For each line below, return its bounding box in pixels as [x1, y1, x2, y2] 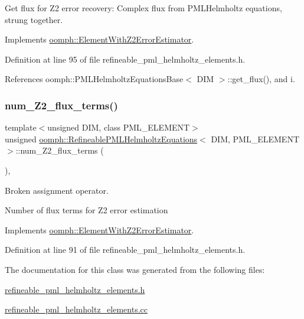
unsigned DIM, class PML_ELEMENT [47, 121, 190, 134]
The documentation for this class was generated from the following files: [5, 263, 265, 275]
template [5, 121, 37, 134]
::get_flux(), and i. [227, 73, 295, 85]
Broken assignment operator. [5, 184, 109, 196]
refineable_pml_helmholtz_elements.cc [5, 303, 148, 315]
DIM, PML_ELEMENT [211, 132, 299, 145]
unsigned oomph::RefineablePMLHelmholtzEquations [5, 132, 198, 145]
